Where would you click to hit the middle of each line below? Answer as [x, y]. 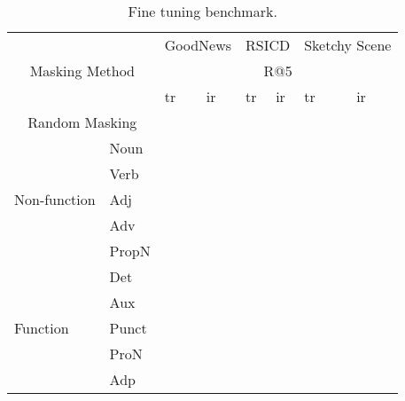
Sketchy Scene [348, 45]
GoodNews [198, 45]
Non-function [55, 199]
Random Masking [82, 122]
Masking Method [82, 71]
